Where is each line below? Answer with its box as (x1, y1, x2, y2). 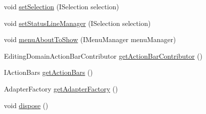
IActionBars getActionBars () (4, 67, 93, 77)
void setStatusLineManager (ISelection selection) (4, 18, 151, 28)
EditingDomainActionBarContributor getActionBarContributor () (4, 50, 203, 61)
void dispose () (4, 100, 49, 110)
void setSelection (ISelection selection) (4, 1, 119, 11)
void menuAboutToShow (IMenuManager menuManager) (4, 34, 176, 45)
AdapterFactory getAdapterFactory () (4, 83, 118, 93)
